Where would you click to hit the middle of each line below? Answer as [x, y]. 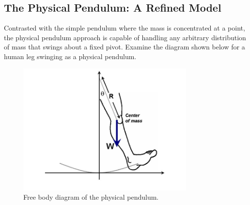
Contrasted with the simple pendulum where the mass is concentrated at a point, [125, 28]
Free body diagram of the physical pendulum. [91, 197]
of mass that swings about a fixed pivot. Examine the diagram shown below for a [125, 47]
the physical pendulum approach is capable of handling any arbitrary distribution [125, 37]
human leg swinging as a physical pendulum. [70, 56]
